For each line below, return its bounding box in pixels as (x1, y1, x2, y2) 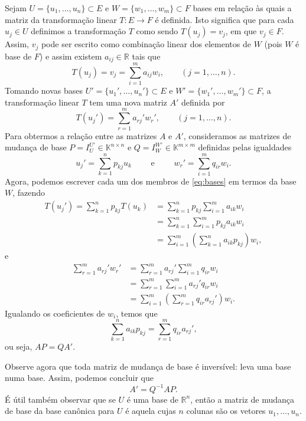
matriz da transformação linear (5, 13, 117, 25)
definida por (181, 96, 225, 108)
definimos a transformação (31, 25, 126, 37)
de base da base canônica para (5, 404, 115, 417)
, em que (225, 25, 257, 37)
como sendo (136, 25, 178, 37)
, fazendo (12, 186, 45, 199)
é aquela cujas (125, 404, 176, 417)
